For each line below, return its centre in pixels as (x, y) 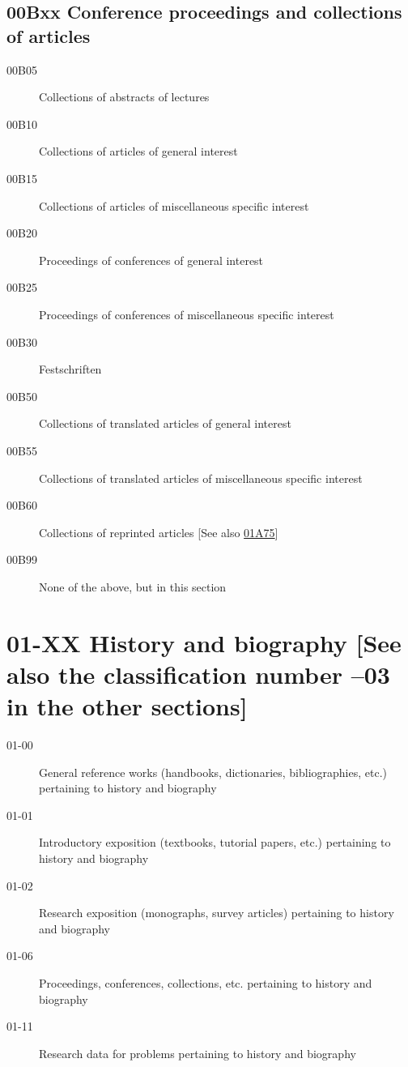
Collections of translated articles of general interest (165, 423)
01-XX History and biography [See (204, 642)
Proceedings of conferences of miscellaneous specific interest (187, 314)
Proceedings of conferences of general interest (151, 260)
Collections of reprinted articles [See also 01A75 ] (159, 532)
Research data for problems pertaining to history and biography (198, 1053)
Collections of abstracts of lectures (124, 97)
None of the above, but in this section (133, 586)
